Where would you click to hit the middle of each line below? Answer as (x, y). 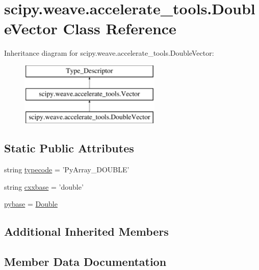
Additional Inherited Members (86, 231)
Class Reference (120, 28)
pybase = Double (31, 204)
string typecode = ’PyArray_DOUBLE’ (67, 170)
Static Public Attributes (69, 148)
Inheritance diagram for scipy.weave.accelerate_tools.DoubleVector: (109, 53)
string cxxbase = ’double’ (44, 186)
